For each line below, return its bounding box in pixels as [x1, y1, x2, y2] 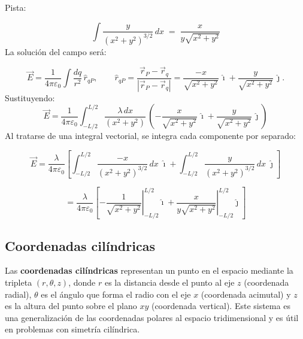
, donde [68, 276, 96, 288]
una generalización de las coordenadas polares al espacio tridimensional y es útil [5, 311, 299, 323]
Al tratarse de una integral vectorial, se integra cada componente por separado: [5, 129, 296, 142]
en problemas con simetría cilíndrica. [5, 323, 140, 335]
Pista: [5, 1, 26, 13]
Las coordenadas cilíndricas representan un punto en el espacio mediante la [5, 264, 293, 277]
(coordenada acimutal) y [201, 287, 291, 300]
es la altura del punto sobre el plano [5, 299, 137, 312]
